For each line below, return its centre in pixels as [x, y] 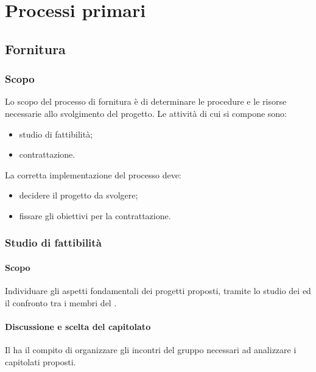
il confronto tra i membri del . [61, 302]
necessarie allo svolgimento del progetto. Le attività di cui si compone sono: [146, 113]
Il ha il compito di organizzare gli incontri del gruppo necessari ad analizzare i [151, 350]
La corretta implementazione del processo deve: [93, 174]
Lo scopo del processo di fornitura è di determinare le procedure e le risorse [146, 101]
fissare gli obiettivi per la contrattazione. [95, 215]
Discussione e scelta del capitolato [78, 326]
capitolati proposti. [40, 361]
